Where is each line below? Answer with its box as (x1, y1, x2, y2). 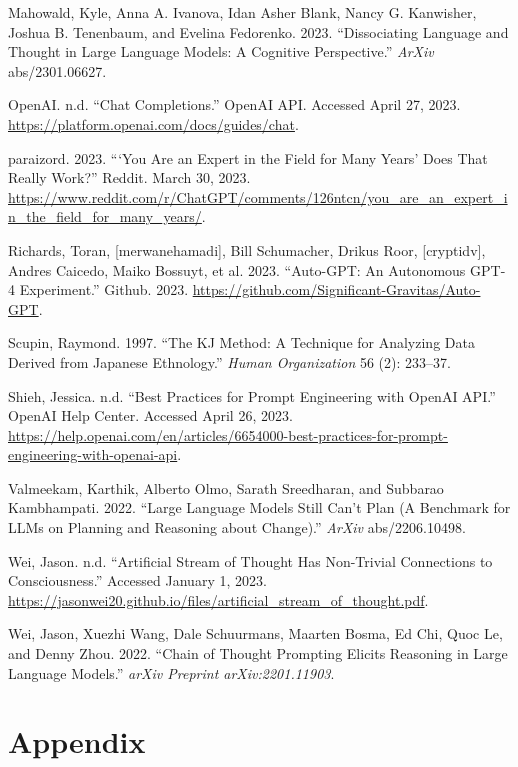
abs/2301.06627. (8, 60, 107, 81)
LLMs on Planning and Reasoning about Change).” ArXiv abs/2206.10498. (8, 517, 466, 538)
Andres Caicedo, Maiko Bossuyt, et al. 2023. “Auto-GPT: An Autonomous (8, 259, 466, 280)
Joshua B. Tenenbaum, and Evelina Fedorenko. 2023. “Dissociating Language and (8, 21, 509, 42)
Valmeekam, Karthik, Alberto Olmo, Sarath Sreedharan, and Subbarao (8, 477, 444, 498)
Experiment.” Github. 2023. (19, 279, 189, 300)
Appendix (8, 721, 146, 762)
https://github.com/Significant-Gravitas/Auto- (192, 279, 481, 300)
